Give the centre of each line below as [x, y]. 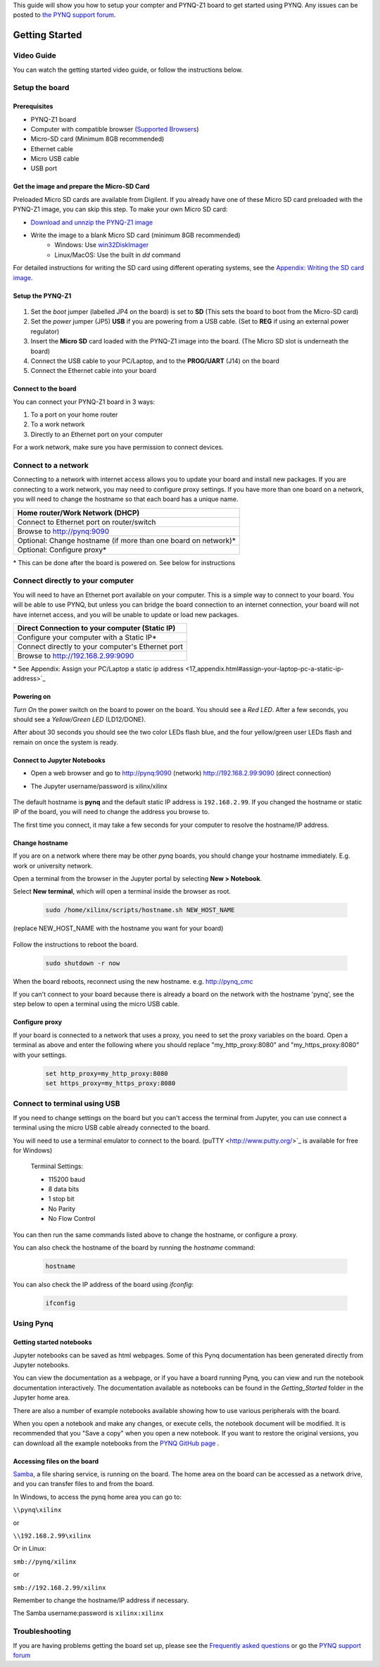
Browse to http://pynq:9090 [63, 531]
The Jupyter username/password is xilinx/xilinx [99, 786]
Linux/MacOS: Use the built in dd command [118, 255]
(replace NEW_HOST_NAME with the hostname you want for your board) [118, 928]
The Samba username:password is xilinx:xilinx [88, 1613]
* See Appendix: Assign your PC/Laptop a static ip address [99, 668]
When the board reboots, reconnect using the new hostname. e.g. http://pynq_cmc [133, 981]
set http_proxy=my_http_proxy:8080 [107, 1073]
